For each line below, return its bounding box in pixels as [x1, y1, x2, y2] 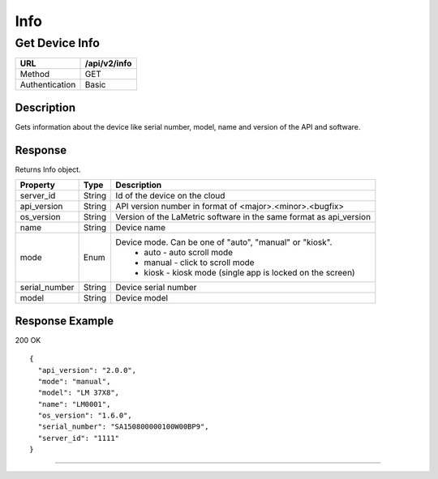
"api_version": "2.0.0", [37, 366, 137, 374]
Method [19, 69, 50, 80]
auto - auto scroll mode [144, 247, 234, 259]
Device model [115, 293, 169, 304]
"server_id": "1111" [37, 434, 120, 443]
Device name [115, 222, 166, 233]
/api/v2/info [84, 58, 132, 69]
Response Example [15, 314, 114, 327]
